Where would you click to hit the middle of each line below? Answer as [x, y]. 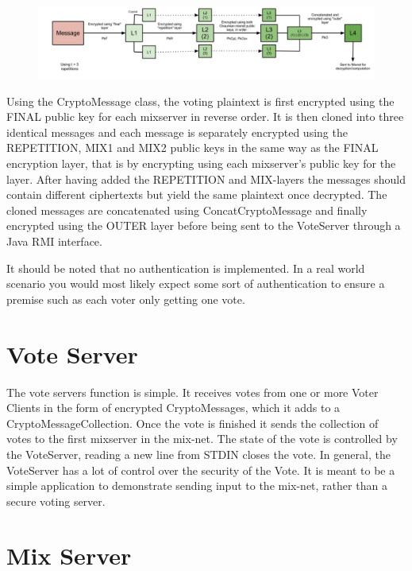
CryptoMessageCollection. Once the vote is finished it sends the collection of [193, 423]
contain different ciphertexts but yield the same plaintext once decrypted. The [197, 194]
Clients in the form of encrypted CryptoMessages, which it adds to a [173, 408]
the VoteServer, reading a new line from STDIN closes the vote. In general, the [198, 454]
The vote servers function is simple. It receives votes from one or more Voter [193, 392]
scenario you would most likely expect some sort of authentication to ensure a [196, 284]
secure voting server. [56, 501]
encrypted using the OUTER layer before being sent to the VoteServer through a [204, 225]
